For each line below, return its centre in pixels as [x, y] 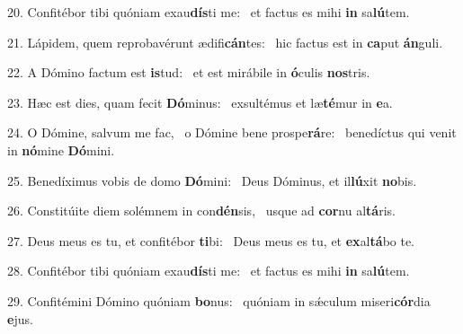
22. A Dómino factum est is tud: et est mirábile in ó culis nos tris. [189, 72]
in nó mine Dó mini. [61, 149]
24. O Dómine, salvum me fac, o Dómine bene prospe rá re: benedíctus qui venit [232, 132]
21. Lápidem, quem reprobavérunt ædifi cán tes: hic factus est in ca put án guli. [225, 42]
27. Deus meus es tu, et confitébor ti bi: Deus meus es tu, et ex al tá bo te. [211, 240]
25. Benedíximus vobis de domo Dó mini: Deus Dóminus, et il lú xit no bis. [212, 180]
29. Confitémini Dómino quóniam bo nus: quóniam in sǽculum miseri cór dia [219, 300]
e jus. [20, 318]
